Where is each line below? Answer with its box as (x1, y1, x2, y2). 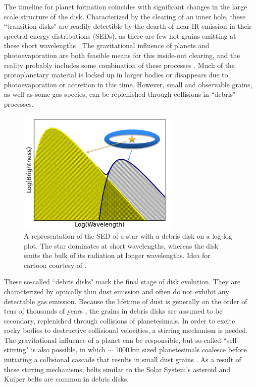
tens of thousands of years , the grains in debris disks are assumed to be (4, 306, 223, 316)
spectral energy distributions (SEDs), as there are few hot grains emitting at (4, 30, 236, 41)
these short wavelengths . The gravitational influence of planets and (4, 40, 209, 51)
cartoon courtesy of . (24, 259, 87, 270)
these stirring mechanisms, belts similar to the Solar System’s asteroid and (4, 364, 231, 374)
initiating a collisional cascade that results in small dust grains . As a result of (4, 354, 242, 365)
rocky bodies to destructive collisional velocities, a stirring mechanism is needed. (4, 325, 248, 335)
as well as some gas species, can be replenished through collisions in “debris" (4, 89, 236, 99)
